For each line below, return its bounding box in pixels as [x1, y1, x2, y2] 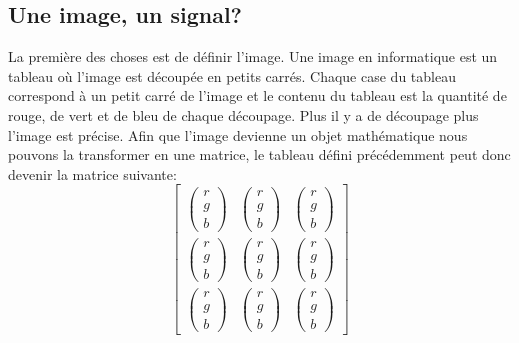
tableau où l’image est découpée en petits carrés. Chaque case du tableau [8, 65, 456, 86]
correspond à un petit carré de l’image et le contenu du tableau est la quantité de [8, 85, 507, 106]
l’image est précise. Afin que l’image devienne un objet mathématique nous [8, 124, 468, 145]
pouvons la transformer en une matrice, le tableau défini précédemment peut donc [8, 144, 511, 165]
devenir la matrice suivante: [8, 163, 177, 184]
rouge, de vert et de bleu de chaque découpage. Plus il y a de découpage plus [8, 104, 479, 125]
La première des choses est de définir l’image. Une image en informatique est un [8, 46, 498, 67]
